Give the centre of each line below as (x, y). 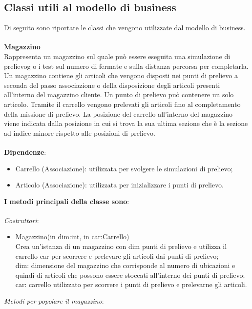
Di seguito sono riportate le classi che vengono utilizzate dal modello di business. (125, 28)
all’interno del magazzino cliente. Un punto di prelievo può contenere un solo (119, 94)
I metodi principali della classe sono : (67, 201)
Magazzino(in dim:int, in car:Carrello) (72, 237)
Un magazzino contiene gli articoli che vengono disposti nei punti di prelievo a (121, 75)
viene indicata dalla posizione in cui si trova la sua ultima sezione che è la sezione (126, 123)
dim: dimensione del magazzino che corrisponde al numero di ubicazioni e (125, 265)
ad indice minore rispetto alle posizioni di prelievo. (80, 133)
